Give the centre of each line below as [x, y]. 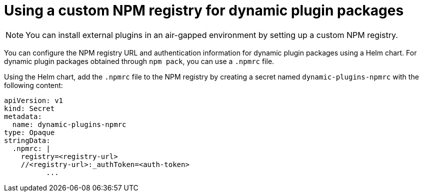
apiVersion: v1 [34, 100]
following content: [33, 85]
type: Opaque [29, 132]
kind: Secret [29, 108]
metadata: [23, 116]
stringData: [27, 140]
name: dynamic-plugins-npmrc [69, 124]
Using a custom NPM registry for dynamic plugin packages [204, 10]
